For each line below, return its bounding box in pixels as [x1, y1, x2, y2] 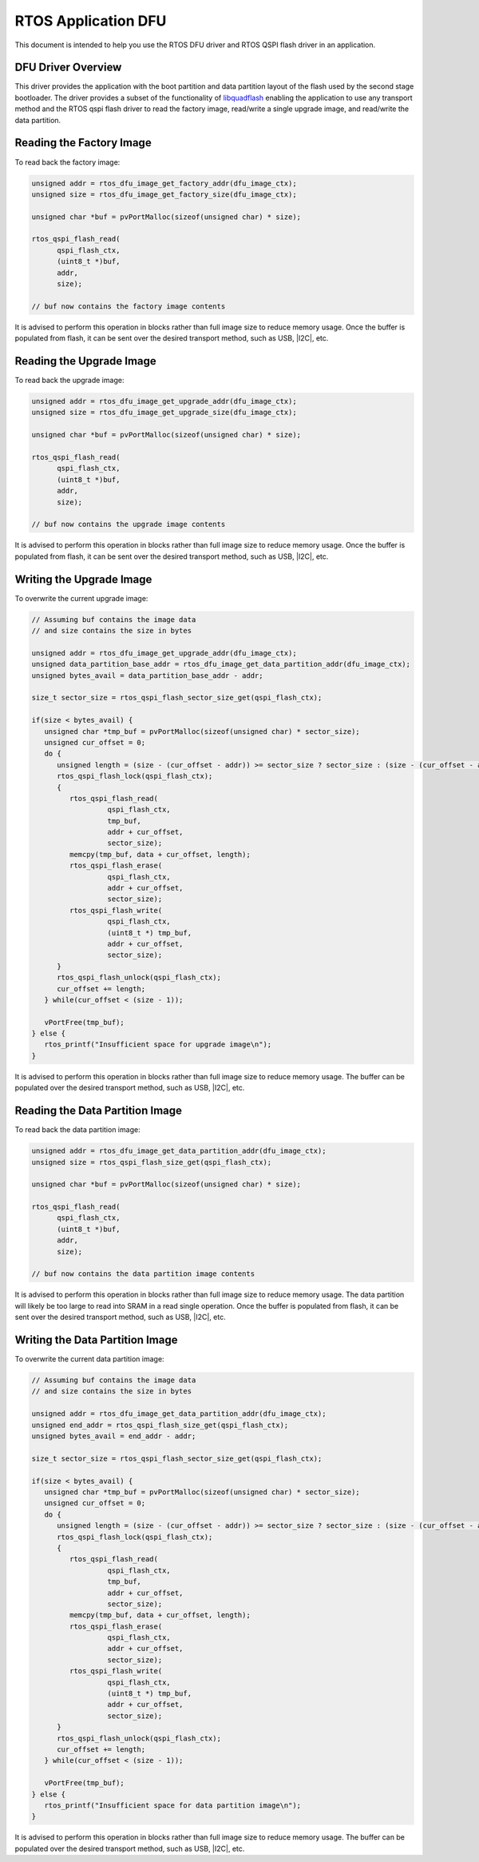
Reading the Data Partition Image [14, 1104, 183, 1118]
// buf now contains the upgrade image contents [31, 520, 226, 529]
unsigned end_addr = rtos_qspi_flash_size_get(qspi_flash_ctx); [31, 1420, 289, 1429]
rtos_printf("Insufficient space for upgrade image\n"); [44, 1040, 272, 1049]
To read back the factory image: [14, 157, 121, 167]
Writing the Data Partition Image [14, 1334, 178, 1347]
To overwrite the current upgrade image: [14, 593, 148, 603]
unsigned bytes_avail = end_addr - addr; [31, 1432, 196, 1441]
